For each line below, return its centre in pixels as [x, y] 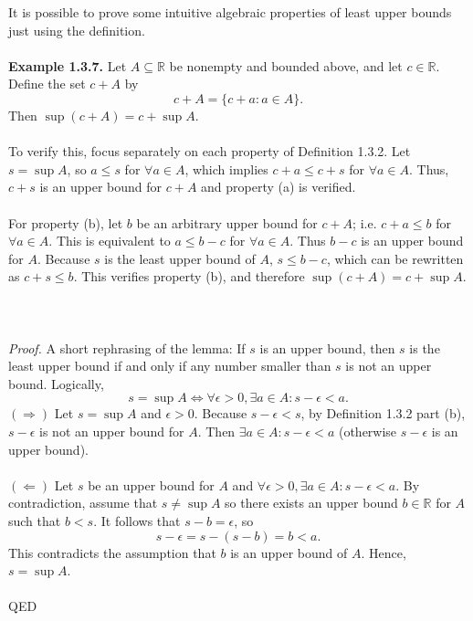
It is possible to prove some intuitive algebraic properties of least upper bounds [230, 12]
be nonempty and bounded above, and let [286, 65]
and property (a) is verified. [279, 187]
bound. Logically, [56, 383]
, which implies [226, 168]
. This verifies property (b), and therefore [189, 276]
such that [35, 521]
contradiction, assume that [83, 503]
